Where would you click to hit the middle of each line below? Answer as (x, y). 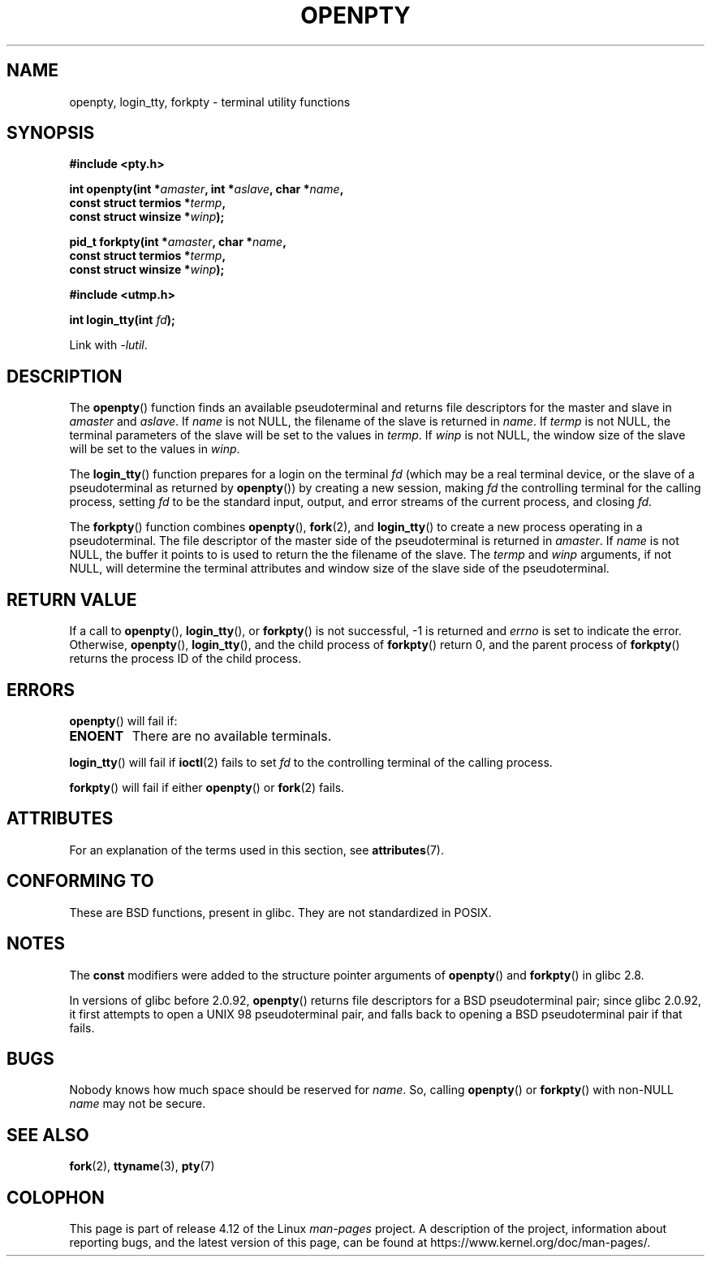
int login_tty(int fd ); (122, 320)
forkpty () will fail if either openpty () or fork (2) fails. (207, 787)
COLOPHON (56, 1197)
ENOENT (97, 735)
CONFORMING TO (80, 881)
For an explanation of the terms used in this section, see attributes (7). (256, 850)
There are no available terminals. (232, 735)
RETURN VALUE (72, 599)
